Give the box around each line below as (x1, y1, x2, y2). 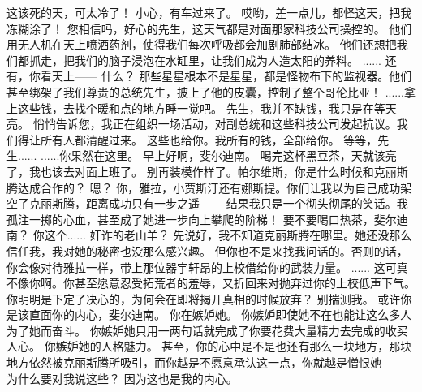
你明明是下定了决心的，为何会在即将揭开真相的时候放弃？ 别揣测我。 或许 (6, 290, 401, 307)
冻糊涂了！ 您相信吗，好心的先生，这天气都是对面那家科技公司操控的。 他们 (6, 19, 412, 37)
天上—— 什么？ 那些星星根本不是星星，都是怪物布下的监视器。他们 (51, 67, 412, 84)
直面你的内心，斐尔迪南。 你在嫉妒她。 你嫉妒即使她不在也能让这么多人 (28, 306, 412, 323)
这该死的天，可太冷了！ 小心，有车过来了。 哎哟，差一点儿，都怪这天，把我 (6, 4, 412, 20)
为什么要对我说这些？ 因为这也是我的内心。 (6, 369, 238, 386)
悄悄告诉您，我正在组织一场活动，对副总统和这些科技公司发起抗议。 (32, 115, 397, 132)
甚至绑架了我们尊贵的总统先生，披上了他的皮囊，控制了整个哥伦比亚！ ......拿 (6, 83, 416, 100)
